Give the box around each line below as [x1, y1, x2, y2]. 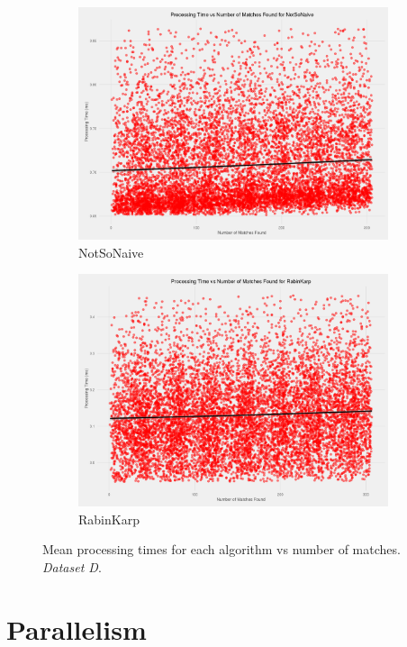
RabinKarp [78, 509, 140, 528]
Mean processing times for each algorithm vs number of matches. [42, 540, 401, 559]
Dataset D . [42, 557, 102, 576]
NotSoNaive [78, 242, 144, 261]
